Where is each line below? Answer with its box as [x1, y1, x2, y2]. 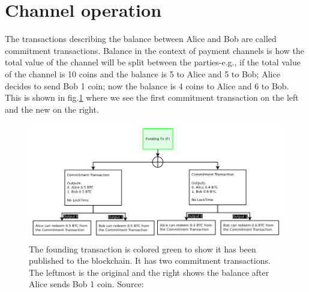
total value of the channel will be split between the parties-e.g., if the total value [5, 56, 301, 68]
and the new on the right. [5, 103, 99, 115]
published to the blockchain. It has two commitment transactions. [29, 254, 271, 267]
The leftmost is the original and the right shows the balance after [29, 266, 269, 278]
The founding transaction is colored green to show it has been [29, 242, 256, 255]
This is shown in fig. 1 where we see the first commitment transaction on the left [5, 91, 299, 104]
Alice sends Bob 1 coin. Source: [29, 278, 144, 290]
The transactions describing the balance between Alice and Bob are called [5, 32, 277, 45]
